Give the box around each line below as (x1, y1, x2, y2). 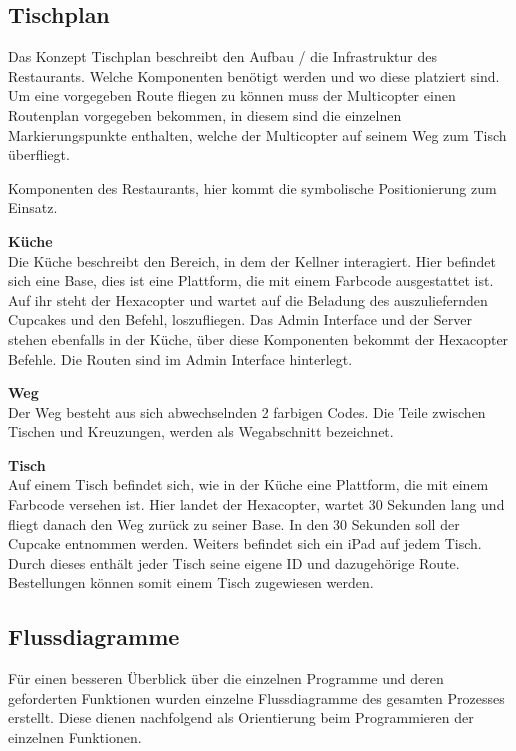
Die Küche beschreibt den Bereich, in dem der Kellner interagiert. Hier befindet (8, 250, 497, 271)
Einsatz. (8, 197, 58, 218)
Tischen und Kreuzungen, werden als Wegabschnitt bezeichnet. (8, 421, 394, 442)
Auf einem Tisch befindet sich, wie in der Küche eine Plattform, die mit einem (8, 474, 489, 495)
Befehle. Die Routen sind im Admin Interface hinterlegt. (8, 348, 353, 369)
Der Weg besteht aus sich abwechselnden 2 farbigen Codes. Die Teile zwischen (8, 401, 486, 422)
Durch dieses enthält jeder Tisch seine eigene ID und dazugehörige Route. (8, 552, 460, 573)
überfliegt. (8, 144, 70, 165)
